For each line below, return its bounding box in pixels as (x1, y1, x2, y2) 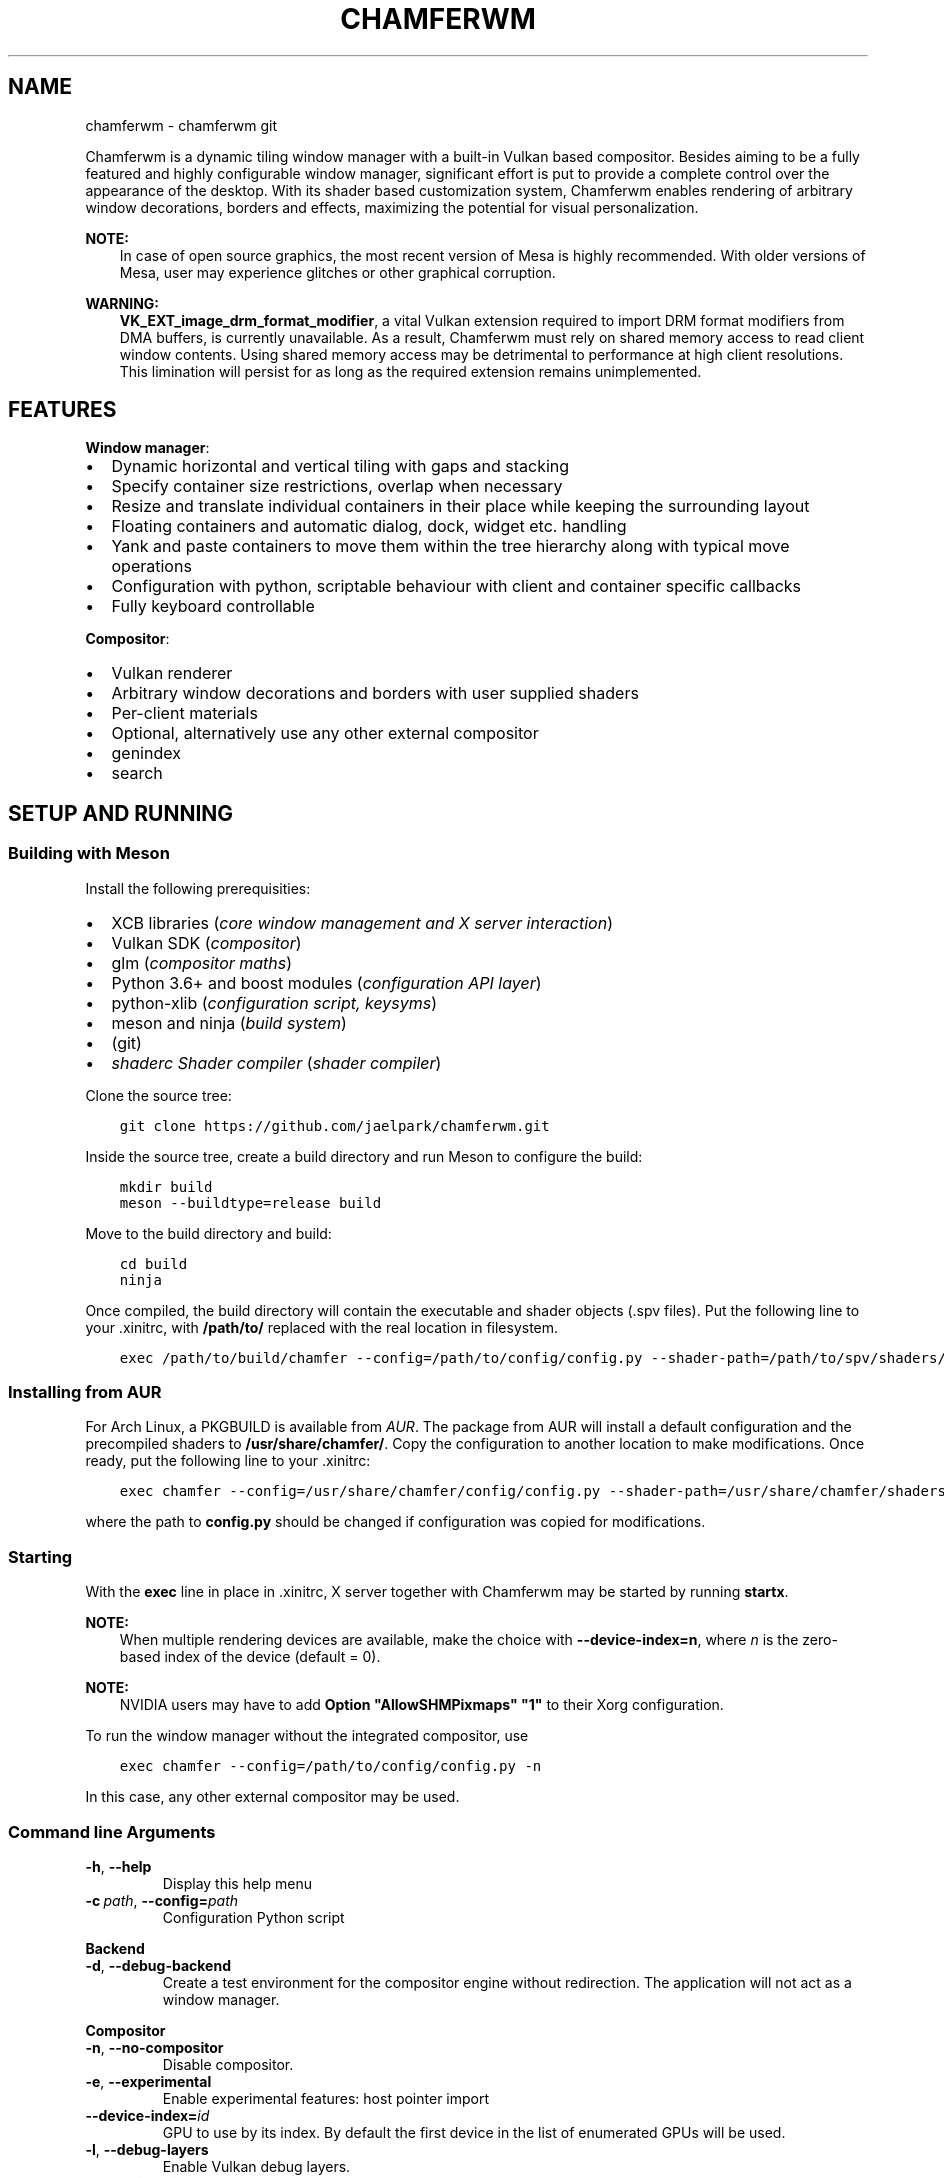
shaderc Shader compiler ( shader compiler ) (111, 1052, 442, 1073)
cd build (119, 1255, 188, 1272)
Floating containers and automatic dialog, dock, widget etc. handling (111, 516, 627, 537)
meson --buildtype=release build (119, 1194, 382, 1211)
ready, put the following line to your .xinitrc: (85, 1452, 371, 1470)
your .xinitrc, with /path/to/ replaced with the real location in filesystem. (85, 1318, 559, 1336)
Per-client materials (111, 703, 258, 724)
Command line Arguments (8, 1821, 216, 1842)
